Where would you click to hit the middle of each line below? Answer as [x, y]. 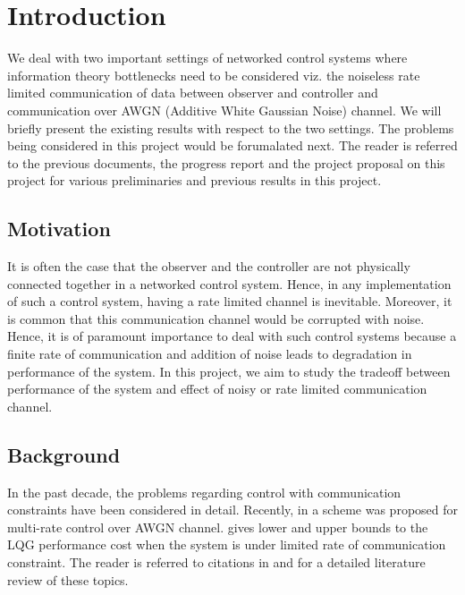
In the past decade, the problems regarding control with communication [204, 492]
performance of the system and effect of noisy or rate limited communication [217, 389]
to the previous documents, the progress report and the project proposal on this [226, 162]
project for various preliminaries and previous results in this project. [194, 180]
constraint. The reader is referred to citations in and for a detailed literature [216, 562]
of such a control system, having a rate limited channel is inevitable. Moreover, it [230, 301]
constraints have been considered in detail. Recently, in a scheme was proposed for [233, 510]
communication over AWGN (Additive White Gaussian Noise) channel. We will [224, 110]
